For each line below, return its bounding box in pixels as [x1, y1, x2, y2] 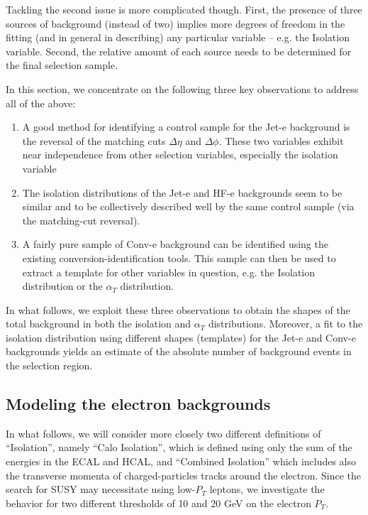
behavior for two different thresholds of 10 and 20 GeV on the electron [6, 495, 311, 510]
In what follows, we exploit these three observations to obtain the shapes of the [6, 302, 350, 317]
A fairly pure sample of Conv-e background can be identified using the [22, 237, 328, 251]
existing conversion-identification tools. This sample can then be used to [22, 250, 336, 265]
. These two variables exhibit [218, 133, 344, 148]
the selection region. [6, 358, 93, 373]
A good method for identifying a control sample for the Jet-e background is [22, 119, 350, 134]
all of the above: [6, 95, 76, 110]
